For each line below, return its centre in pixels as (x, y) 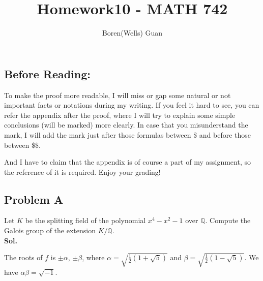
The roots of (23, 257)
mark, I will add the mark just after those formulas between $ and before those (128, 134)
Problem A (34, 199)
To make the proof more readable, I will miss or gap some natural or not (118, 95)
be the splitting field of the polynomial (85, 220)
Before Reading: (47, 73)
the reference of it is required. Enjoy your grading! (82, 171)
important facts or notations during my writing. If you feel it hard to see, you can (132, 105)
